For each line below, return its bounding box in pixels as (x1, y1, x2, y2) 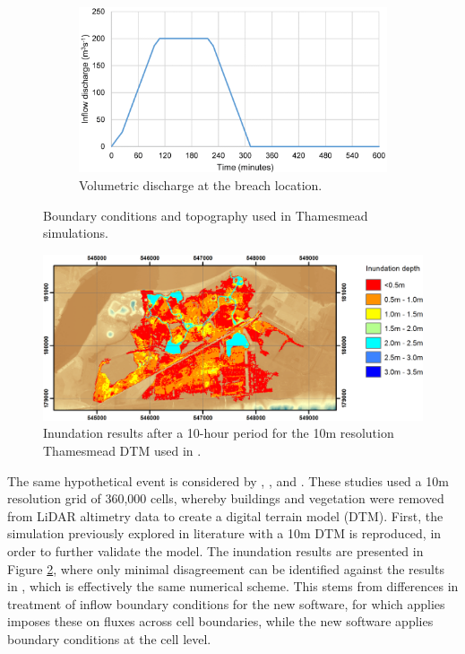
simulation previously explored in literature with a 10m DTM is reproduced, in (7, 524, 442, 543)
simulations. (43, 223, 108, 242)
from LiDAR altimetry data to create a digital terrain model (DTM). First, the (7, 506, 443, 525)
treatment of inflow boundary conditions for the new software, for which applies (7, 594, 445, 613)
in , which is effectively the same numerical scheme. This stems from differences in (7, 577, 459, 596)
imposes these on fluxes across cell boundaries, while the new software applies (7, 612, 434, 631)
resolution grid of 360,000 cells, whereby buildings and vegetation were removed (7, 489, 444, 508)
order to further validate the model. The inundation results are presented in (7, 542, 424, 561)
